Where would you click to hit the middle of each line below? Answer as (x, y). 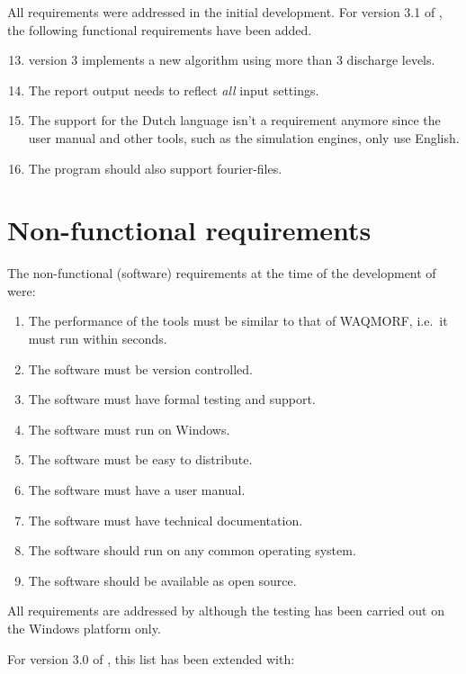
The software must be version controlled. (141, 368)
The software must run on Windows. (129, 429)
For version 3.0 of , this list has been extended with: (151, 658)
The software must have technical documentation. (166, 520)
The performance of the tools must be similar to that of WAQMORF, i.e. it (238, 321)
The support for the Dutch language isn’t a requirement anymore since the (234, 120)
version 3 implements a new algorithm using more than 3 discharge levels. (232, 60)
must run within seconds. (98, 339)
